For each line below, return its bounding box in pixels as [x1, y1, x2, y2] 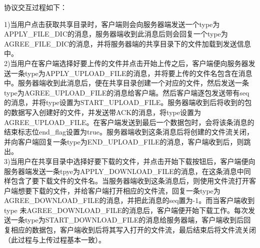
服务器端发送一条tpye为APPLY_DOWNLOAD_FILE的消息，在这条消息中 [4, 165, 244, 176]
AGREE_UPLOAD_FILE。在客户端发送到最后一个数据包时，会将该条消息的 [4, 116, 254, 127]
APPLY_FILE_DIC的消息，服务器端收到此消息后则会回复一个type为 [4, 28, 228, 39]
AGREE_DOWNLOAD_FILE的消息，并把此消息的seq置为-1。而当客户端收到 [4, 195, 255, 205]
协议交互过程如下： [4, 2, 67, 12]
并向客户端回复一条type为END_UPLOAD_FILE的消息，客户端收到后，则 [4, 136, 244, 146]
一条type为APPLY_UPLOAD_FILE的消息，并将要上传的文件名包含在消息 [10, 67, 252, 78]
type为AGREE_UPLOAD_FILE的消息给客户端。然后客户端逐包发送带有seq [4, 87, 249, 97]
